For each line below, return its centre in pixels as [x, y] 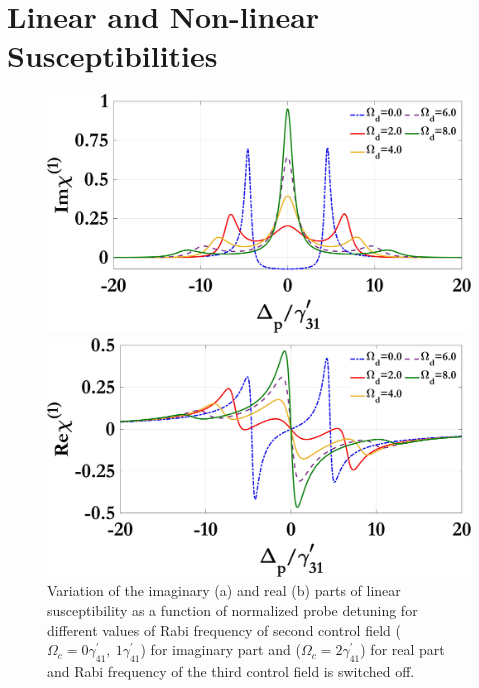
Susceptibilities [112, 55]
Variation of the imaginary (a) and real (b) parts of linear [224, 590]
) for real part [402, 649]
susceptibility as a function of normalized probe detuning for [232, 609]
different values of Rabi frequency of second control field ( [224, 629]
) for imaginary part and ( [220, 649]
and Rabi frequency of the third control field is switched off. [231, 670]
